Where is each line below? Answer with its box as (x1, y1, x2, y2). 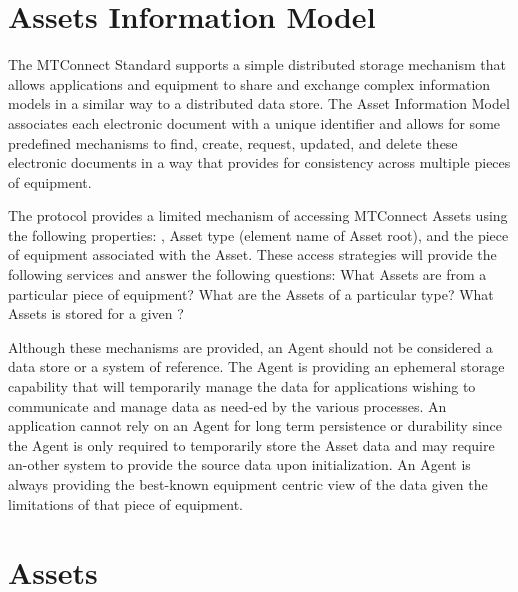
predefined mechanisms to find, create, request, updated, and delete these (8, 132, 458, 153)
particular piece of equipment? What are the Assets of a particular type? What (8, 283, 494, 304)
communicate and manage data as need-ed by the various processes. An (8, 395, 447, 416)
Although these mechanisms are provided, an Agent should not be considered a (8, 336, 493, 357)
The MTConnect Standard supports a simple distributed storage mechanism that (8, 54, 507, 75)
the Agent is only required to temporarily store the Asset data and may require (8, 434, 495, 455)
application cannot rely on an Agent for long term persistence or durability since (8, 415, 503, 436)
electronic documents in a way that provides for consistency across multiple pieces (8, 152, 511, 173)
